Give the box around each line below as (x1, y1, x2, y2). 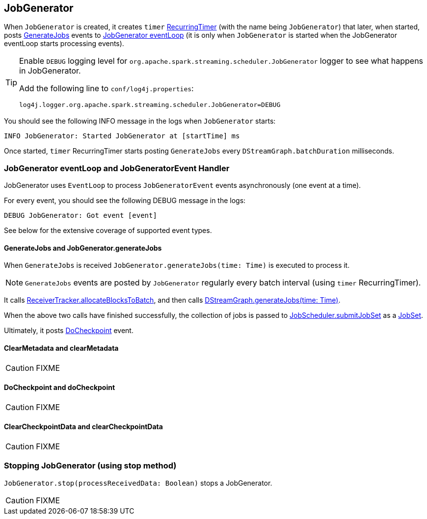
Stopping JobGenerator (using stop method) (4, 461, 177, 471)
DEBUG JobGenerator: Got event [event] (4, 211, 157, 220)
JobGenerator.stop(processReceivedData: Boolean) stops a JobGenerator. (4, 478, 272, 487)
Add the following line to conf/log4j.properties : (19, 83, 194, 94)
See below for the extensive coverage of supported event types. (4, 226, 212, 235)
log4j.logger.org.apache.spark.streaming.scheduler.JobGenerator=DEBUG (19, 101, 281, 109)
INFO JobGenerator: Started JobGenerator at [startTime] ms (4, 132, 240, 140)
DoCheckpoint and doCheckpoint (4, 383, 115, 392)
